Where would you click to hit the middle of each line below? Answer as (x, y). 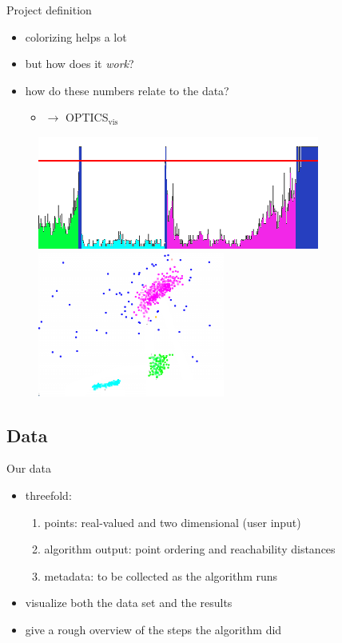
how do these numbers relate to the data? (127, 90)
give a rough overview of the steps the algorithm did (153, 629)
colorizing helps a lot (76, 36)
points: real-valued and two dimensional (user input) (173, 522)
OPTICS (87, 117)
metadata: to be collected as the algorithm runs (161, 575)
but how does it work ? (80, 64)
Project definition (49, 10)
